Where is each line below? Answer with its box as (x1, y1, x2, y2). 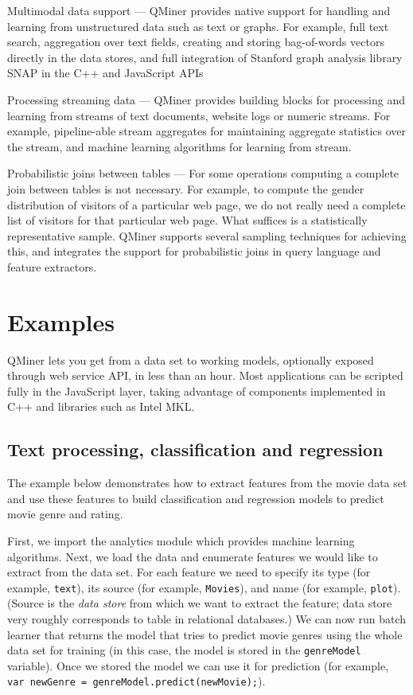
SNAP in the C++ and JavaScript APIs (7, 64, 204, 81)
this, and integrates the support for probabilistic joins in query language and (7, 243, 381, 260)
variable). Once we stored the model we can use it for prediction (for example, (7, 657, 389, 674)
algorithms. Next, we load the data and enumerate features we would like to (7, 548, 378, 564)
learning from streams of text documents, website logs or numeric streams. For (7, 107, 391, 123)
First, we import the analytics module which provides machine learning (7, 532, 355, 549)
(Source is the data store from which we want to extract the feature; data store (7, 595, 392, 611)
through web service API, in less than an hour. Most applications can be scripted (7, 367, 403, 384)
